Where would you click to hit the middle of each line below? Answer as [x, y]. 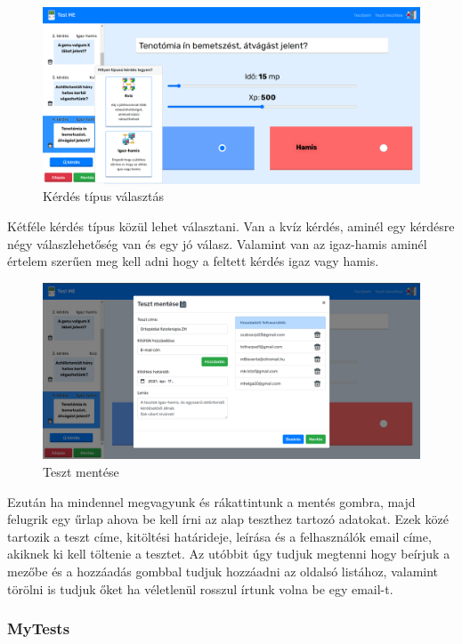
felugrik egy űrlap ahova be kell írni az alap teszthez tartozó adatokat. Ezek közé [228, 519]
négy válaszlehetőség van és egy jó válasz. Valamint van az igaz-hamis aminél [217, 243]
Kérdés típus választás [104, 196]
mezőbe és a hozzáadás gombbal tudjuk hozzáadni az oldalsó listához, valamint [223, 572]
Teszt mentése [81, 472]
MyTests [39, 628]
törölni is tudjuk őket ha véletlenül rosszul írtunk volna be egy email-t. [200, 588]
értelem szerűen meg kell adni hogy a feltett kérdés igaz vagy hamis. [193, 261]
